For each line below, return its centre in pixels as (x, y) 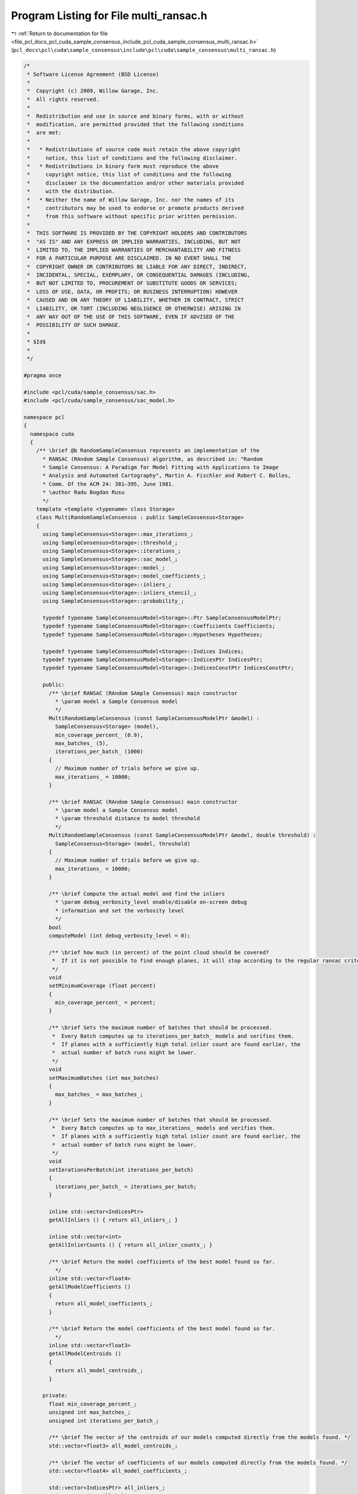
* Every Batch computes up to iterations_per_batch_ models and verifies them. (173, 1036)
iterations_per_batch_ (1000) (99, 752)
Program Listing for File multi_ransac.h (109, 16)
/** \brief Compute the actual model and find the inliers (137, 894)
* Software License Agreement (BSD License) (93, 74)
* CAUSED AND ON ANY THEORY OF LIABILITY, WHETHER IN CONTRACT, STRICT (135, 300)
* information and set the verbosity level (119, 910)
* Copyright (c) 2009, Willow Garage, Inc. (93, 91)
